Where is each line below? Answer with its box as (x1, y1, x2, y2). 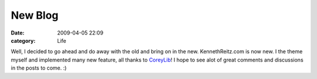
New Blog (11, 9, 59, 22)
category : (11, 37, 36, 44)
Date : (11, 29, 25, 36)
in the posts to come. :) (11, 64, 67, 71)
